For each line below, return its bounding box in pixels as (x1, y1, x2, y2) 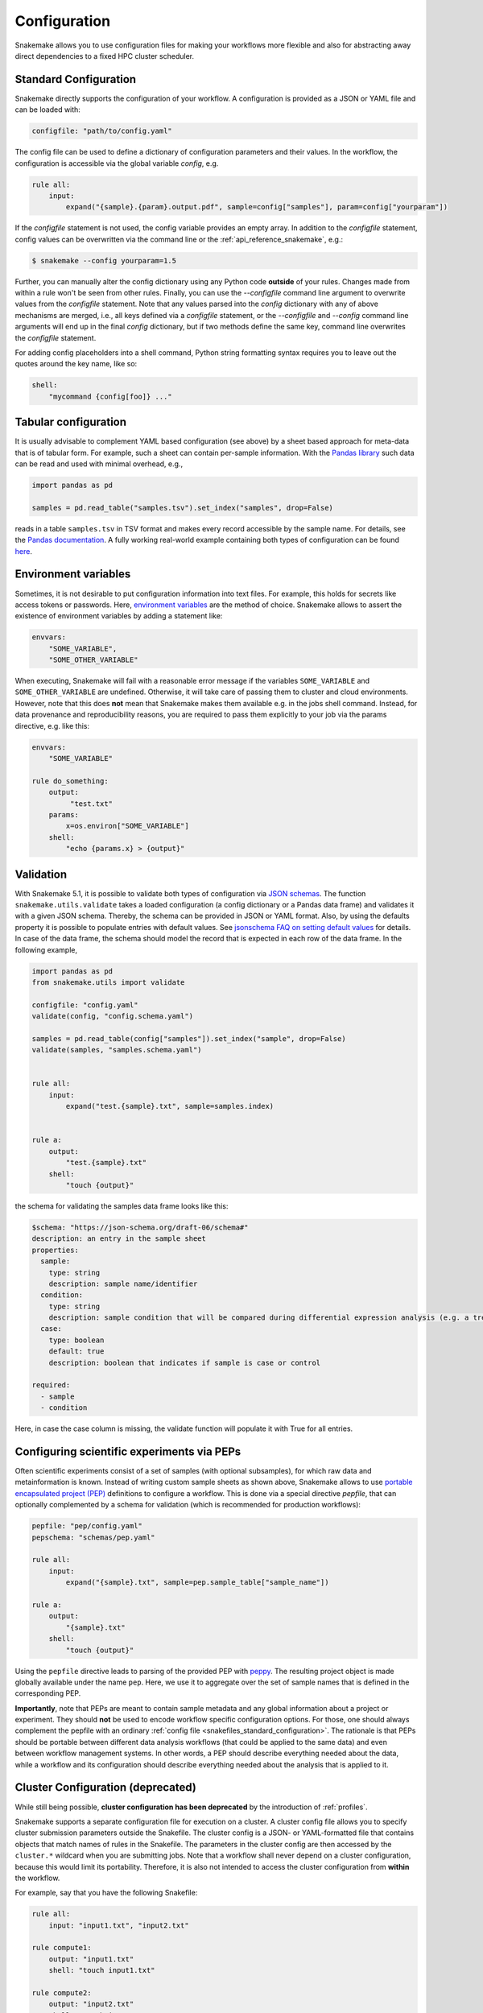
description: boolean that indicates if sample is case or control (48, 1358, 321, 1367)
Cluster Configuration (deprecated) (14, 1780, 197, 1795)
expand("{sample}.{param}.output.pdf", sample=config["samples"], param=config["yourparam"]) (65, 202, 448, 212)
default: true (48, 1347, 105, 1356)
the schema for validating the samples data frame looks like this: (14, 1201, 229, 1211)
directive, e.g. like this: (14, 721, 90, 730)
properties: (31, 1245, 80, 1255)
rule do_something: (31, 776, 109, 785)
